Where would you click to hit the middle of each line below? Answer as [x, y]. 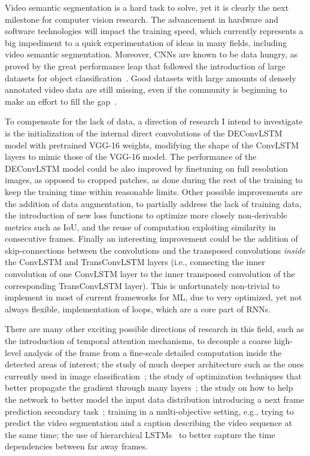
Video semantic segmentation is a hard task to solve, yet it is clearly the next [147, 7]
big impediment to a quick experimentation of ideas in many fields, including [146, 42]
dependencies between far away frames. [76, 446]
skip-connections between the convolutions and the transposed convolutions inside [155, 250]
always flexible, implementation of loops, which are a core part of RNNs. [138, 308]
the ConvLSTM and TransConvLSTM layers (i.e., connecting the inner [135, 262]
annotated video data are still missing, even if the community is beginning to [146, 89]
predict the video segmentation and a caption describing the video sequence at [149, 423]
